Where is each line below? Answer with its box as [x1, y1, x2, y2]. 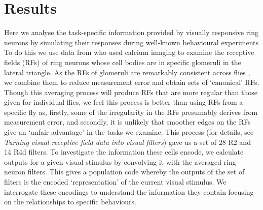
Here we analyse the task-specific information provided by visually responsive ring [4, 27, 258, 38]
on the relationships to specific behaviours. [4, 196, 136, 207]
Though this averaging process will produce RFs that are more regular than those [4, 86, 257, 97]
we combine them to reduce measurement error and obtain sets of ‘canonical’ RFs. [4, 77, 259, 87]
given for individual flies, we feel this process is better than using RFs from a [4, 97, 243, 107]
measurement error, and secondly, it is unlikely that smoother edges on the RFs [4, 116, 251, 127]
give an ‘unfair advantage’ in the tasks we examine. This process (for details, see [4, 127, 254, 137]
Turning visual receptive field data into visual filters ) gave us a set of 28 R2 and [4, 136, 251, 147]
